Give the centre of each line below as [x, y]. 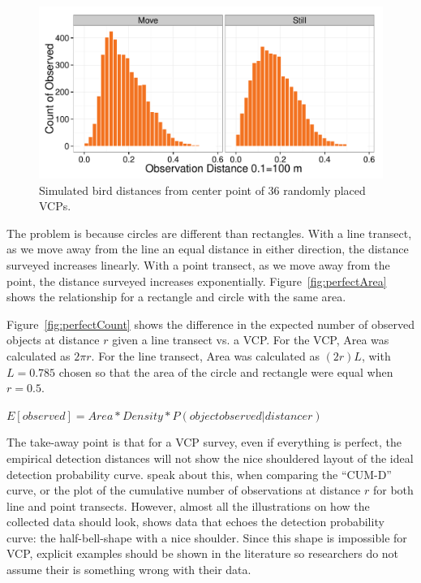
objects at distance [53, 340]
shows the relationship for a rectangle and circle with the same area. [176, 297]
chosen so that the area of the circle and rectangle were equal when [226, 371]
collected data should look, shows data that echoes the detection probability [195, 522]
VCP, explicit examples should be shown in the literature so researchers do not [203, 553]
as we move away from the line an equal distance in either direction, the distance [208, 249]
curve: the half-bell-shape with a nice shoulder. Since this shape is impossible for [207, 537]
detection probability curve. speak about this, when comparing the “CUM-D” [199, 474]
